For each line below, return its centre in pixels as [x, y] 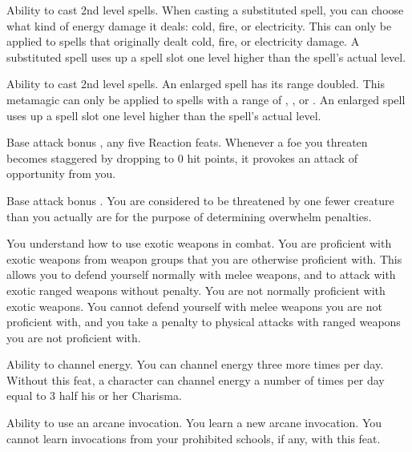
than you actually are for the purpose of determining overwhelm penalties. [189, 216]
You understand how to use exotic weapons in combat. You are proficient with [199, 243]
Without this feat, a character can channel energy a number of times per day [196, 379]
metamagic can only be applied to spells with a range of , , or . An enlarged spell [206, 99]
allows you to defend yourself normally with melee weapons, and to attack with [201, 274]
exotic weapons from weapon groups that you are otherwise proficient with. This [204, 258]
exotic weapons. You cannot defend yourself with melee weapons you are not [194, 306]
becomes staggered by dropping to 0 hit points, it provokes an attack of [182, 157]
